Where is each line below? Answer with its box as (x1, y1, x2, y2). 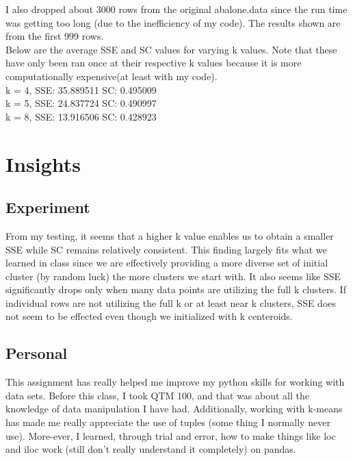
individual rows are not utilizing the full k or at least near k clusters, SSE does (5, 295, 337, 310)
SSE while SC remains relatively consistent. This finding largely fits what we (5, 242, 327, 256)
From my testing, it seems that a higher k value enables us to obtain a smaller (5, 228, 334, 242)
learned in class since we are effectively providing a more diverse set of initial (5, 256, 328, 270)
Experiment (5, 197, 90, 218)
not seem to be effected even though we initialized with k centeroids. (5, 309, 293, 323)
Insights (5, 149, 81, 177)
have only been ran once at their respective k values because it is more (5, 55, 302, 70)
